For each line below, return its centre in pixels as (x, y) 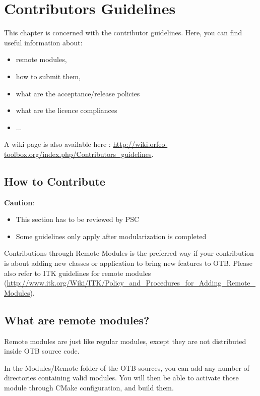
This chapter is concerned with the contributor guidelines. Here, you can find (123, 33)
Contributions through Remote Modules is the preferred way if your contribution (129, 253)
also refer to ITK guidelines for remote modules (78, 273)
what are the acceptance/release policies (78, 93)
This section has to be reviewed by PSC (78, 219)
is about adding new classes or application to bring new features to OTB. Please (128, 263)
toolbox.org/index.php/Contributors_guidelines (78, 154)
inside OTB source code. (42, 351)
